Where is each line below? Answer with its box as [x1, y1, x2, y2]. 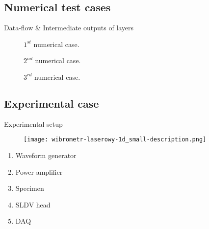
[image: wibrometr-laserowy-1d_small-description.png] [24, 136, 207, 143]
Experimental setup [4, 118, 63, 129]
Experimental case [4, 95, 99, 111]
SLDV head [15, 199, 51, 209]
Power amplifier [15, 166, 63, 177]
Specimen [15, 183, 44, 193]
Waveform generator [15, 150, 77, 160]
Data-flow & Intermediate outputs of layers [4, 23, 134, 33]
